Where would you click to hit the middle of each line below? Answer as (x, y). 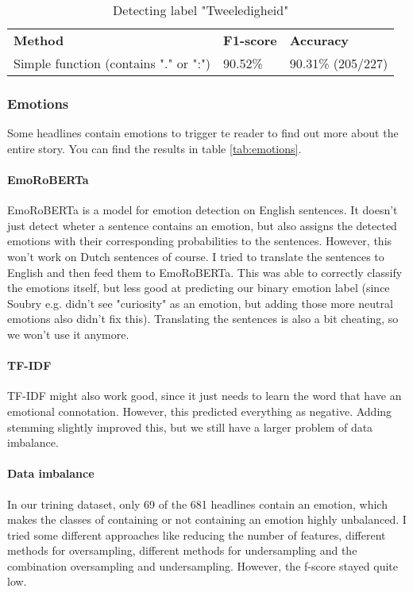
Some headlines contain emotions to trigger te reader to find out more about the (203, 133)
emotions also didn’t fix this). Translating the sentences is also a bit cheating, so (203, 319)
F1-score (250, 40)
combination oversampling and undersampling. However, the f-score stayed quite (203, 565)
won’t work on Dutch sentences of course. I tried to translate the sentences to (196, 256)
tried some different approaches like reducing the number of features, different (197, 534)
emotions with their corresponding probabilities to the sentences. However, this (200, 241)
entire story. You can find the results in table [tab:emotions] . (154, 148)
